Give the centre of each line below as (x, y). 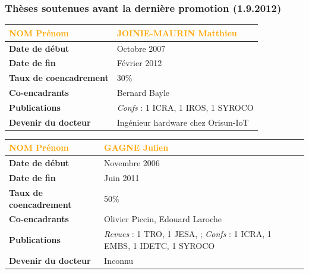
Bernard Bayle (143, 93)
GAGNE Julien (136, 147)
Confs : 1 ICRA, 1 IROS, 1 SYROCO (185, 107)
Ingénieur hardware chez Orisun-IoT (183, 122)
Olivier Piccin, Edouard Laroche (163, 219)
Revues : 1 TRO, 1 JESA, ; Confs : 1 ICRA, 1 (188, 234)
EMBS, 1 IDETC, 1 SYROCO (160, 245)
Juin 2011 (122, 178)
